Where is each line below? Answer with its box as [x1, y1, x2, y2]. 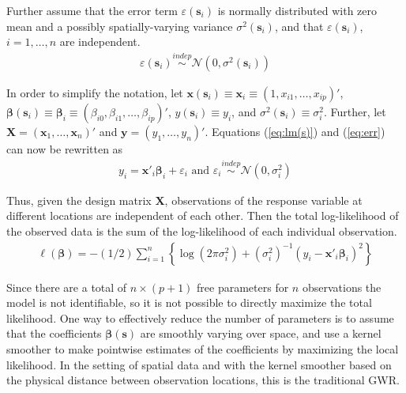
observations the [302, 278, 382, 295]
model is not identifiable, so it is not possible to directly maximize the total [6, 294, 372, 311]
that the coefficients [6, 325, 102, 342]
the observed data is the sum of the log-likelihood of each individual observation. [6, 223, 397, 240]
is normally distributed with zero [217, 2, 378, 18]
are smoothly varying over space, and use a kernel [140, 325, 382, 342]
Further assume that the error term [6, 2, 178, 18]
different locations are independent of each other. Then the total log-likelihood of [6, 207, 399, 224]
